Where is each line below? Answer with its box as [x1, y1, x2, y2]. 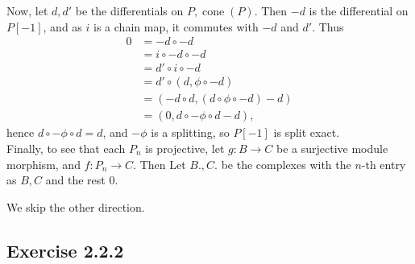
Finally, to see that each [6, 139, 126, 156]
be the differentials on [75, 2, 184, 19]
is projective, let [145, 139, 225, 156]
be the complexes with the [221, 155, 351, 172]
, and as [43, 18, 82, 35]
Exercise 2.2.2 [6, 237, 124, 262]
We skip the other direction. [6, 198, 145, 215]
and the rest [45, 171, 106, 188]
